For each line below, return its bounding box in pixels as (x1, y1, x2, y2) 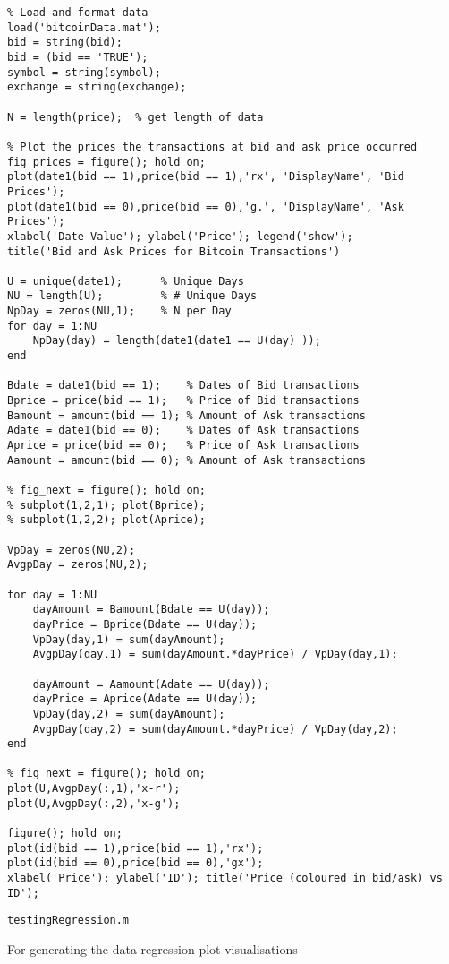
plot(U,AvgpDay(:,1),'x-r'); (7, 782, 181, 796)
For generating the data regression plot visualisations (7, 940, 298, 959)
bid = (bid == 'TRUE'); (7, 50, 148, 64)
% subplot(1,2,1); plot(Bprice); (7, 498, 206, 512)
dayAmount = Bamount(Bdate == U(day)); (32, 603, 270, 616)
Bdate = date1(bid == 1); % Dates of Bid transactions (7, 379, 360, 392)
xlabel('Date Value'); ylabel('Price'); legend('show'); (7, 229, 353, 243)
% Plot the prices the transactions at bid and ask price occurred (7, 140, 418, 153)
